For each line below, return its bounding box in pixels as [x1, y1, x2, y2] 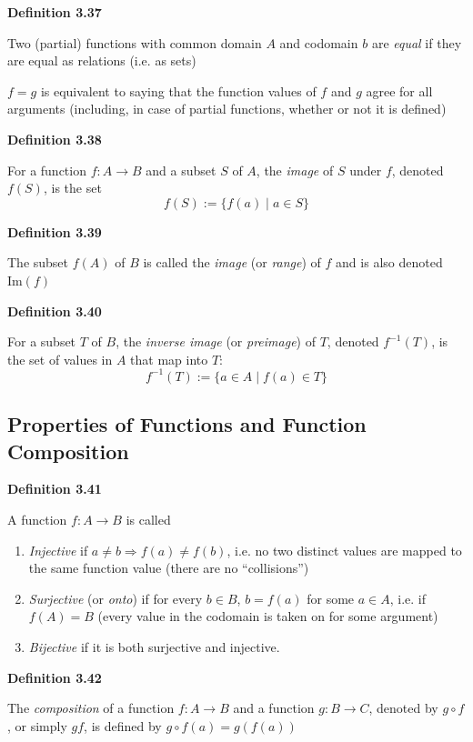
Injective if [28, 540, 88, 559]
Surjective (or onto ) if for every [28, 588, 203, 607]
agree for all [366, 81, 433, 100]
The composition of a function [7, 698, 175, 717]
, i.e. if [389, 588, 427, 607]
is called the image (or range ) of [143, 253, 321, 272]
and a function [233, 698, 315, 717]
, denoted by [368, 698, 438, 717]
